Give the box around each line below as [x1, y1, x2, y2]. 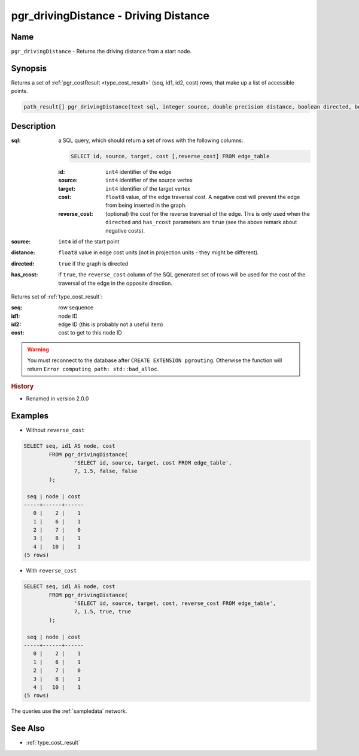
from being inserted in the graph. [105, 201, 187, 209]
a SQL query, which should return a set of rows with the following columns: [58, 137, 244, 144]
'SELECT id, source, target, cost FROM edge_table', [74, 459, 232, 466]
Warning [27, 345, 49, 353]
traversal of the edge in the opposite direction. [58, 279, 173, 287]
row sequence [58, 304, 94, 311]
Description [11, 121, 56, 131]
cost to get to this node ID [58, 329, 122, 336]
